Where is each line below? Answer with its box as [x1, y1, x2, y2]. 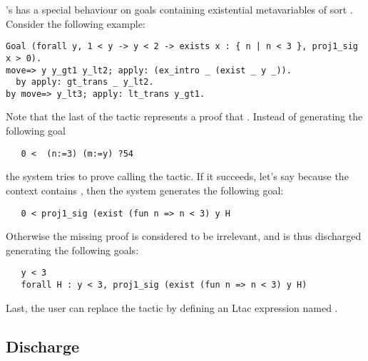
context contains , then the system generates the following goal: [6, 182, 284, 197]
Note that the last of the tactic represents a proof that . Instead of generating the [6, 109, 363, 124]
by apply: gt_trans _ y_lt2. [16, 77, 154, 88]
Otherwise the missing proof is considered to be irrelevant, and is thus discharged [6, 229, 362, 244]
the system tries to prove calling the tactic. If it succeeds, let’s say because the [6, 169, 349, 184]
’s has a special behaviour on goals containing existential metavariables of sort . [6, 2, 353, 16]
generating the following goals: [6, 242, 139, 257]
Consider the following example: [6, 16, 145, 31]
